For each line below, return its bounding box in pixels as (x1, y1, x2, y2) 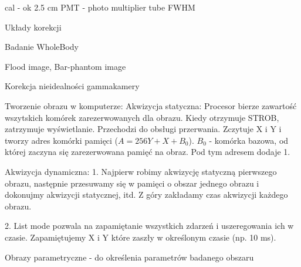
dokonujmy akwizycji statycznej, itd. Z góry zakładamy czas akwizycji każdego (5, 188, 288, 201)
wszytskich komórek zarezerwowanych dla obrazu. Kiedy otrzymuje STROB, (5, 111, 279, 123)
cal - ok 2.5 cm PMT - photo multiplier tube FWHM (5, 1, 195, 13)
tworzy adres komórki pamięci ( (5, 134, 119, 146)
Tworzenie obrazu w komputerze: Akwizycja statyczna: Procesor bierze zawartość (5, 99, 297, 111)
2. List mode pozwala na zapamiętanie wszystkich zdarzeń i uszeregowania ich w (5, 219, 294, 232)
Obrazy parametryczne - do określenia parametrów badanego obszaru (5, 251, 254, 263)
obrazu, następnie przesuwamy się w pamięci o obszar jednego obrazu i (5, 177, 259, 189)
